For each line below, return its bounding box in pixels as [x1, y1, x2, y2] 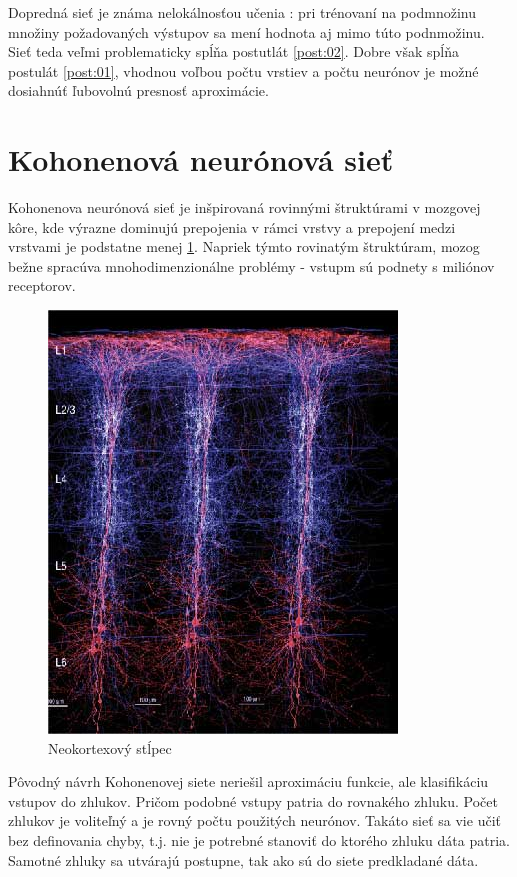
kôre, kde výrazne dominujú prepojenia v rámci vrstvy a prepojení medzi [8, 216, 456, 237]
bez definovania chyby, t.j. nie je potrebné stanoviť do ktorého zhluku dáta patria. [8, 830, 510, 851]
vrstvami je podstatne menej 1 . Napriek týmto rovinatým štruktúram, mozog [8, 236, 480, 257]
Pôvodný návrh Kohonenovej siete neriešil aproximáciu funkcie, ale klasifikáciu [8, 771, 489, 792]
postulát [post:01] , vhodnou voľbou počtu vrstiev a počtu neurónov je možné [8, 60, 479, 81]
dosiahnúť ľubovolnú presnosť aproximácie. [8, 80, 269, 101]
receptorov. [8, 275, 76, 296]
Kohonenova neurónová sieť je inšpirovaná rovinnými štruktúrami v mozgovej [8, 197, 481, 218]
